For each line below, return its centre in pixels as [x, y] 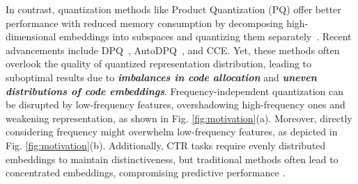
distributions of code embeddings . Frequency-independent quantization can [174, 91]
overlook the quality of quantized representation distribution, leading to [159, 64]
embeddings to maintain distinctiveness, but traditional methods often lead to [172, 159]
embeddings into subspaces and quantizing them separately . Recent [205, 36]
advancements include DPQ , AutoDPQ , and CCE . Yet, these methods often [173, 50]
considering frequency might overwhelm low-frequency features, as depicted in [172, 132]
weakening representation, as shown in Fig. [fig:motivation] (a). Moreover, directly [179, 118]
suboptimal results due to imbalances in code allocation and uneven [161, 77]
